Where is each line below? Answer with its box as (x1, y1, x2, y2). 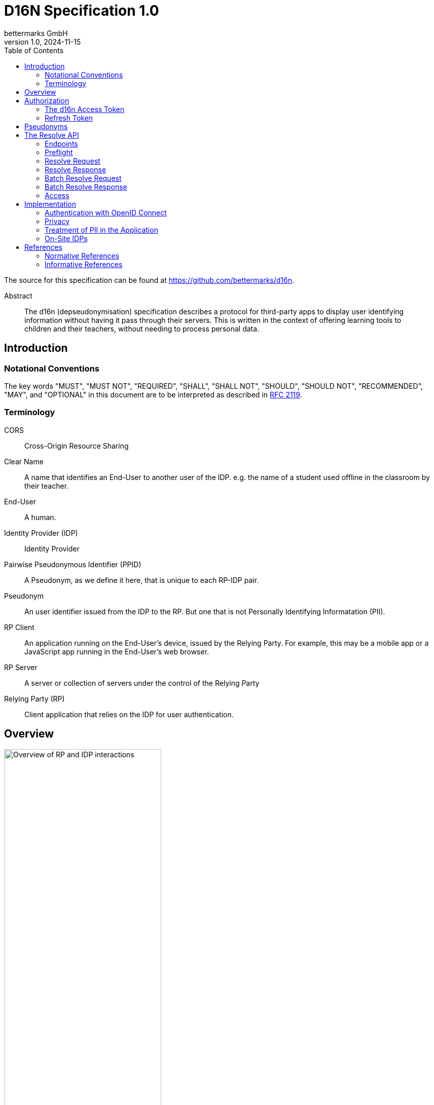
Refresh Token (45, 113, 93, 122)
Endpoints (45, 139, 78, 148)
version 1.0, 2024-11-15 (4, 37, 81, 46)
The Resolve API (24, 130, 79, 139)
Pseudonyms (24, 122, 68, 131)
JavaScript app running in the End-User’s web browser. (24, 647, 209, 656)
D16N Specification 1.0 (4, 2, 159, 19)
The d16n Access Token (45, 104, 125, 114)
